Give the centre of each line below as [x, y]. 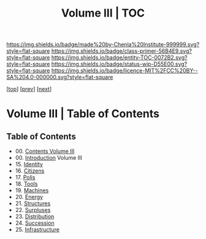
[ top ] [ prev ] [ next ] [29, 89]
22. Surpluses [33, 210]
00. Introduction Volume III [49, 158]
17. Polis [25, 178]
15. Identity [29, 164]
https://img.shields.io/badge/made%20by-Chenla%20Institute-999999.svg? [103, 45]
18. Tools [26, 184]
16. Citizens [30, 171]
